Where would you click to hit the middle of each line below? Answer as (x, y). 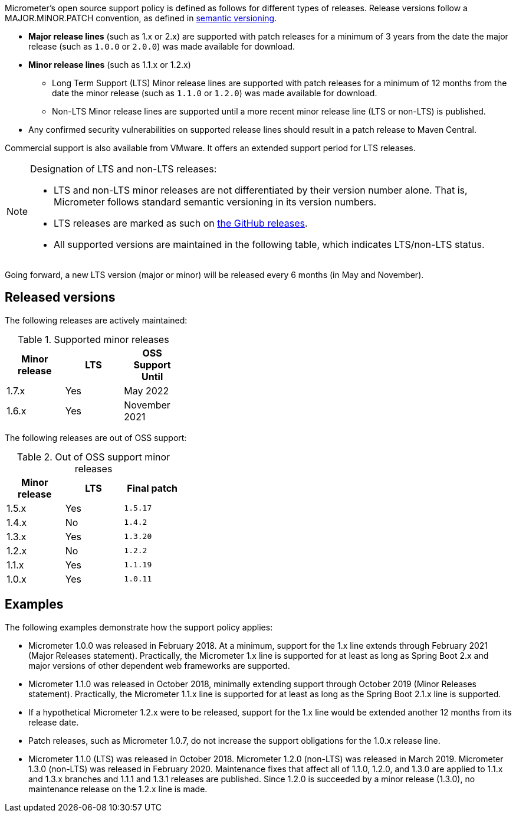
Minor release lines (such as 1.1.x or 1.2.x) (110, 65)
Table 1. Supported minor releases (93, 339)
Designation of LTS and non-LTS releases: (124, 169)
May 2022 (147, 390)
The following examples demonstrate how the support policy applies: (139, 627)
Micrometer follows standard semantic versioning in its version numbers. (215, 202)
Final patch (152, 488)
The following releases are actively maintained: (96, 320)
